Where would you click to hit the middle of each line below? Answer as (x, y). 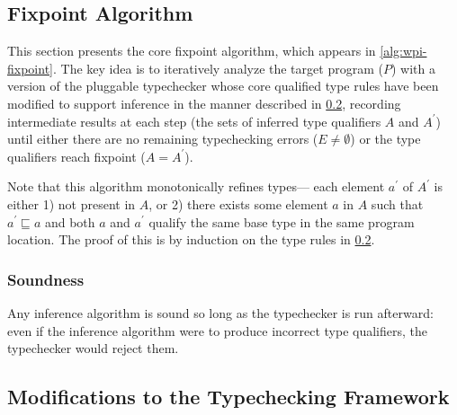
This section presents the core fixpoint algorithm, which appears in (192, 51)
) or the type (385, 139)
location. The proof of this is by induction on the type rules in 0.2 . (191, 239)
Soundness (46, 279)
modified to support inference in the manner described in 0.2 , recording (204, 103)
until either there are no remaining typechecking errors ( (163, 139)
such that (397, 203)
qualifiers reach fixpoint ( (76, 156)
